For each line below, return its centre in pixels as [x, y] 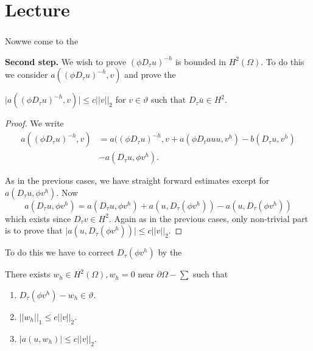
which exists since [38, 218]
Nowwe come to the [42, 41]
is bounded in [201, 61]
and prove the [150, 75]
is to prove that [34, 230]
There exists [28, 274]
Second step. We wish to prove [66, 61]
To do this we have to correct [60, 252]
